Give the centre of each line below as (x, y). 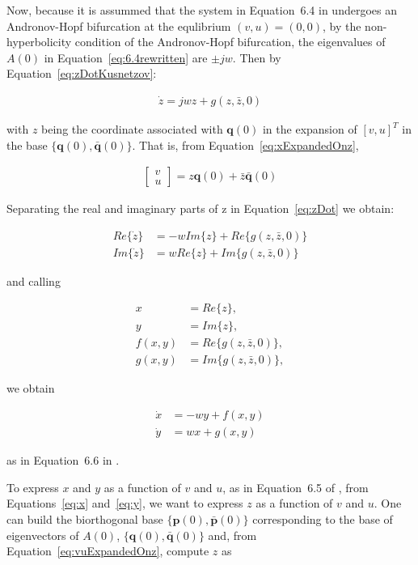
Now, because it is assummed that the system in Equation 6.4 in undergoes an (202, 10)
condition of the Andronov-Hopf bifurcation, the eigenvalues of (230, 42)
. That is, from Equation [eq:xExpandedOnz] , (245, 144)
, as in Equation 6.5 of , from (296, 487)
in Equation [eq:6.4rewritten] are (126, 57)
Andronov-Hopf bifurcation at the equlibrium (119, 25)
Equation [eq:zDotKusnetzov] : (82, 73)
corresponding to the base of (323, 519)
